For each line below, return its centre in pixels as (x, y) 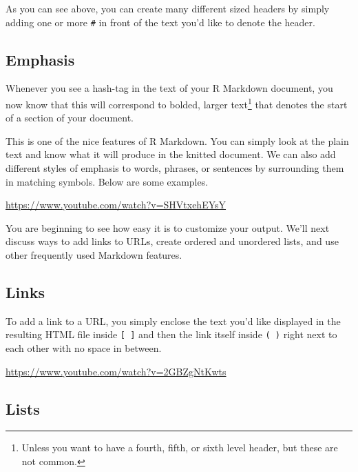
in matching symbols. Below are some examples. (107, 181)
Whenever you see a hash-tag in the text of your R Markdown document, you (169, 88)
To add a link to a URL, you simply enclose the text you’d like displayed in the (173, 321)
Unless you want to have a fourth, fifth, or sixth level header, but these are (180, 448)
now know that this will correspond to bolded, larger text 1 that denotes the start (177, 103)
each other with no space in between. (84, 348)
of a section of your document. (70, 118)
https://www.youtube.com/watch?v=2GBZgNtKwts (116, 371)
